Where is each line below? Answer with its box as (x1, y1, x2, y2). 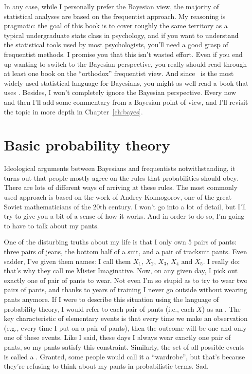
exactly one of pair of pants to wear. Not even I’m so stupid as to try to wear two (4, 275, 248, 285)
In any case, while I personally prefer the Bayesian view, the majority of (4, 1, 219, 11)
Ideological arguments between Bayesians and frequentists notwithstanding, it (4, 163, 235, 173)
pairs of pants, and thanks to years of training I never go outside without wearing (4, 284, 247, 295)
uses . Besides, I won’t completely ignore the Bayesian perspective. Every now (4, 87, 236, 97)
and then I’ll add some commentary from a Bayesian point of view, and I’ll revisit (4, 96, 248, 107)
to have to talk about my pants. (4, 220, 99, 230)
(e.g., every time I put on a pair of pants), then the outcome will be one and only (4, 322, 247, 333)
